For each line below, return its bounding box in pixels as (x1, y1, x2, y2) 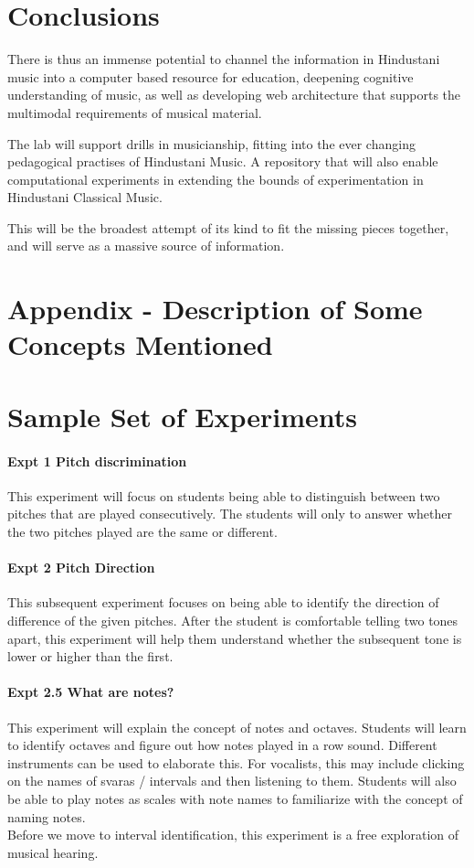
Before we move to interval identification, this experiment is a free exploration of (7, 825, 459, 844)
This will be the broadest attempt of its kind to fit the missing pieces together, (7, 218, 449, 237)
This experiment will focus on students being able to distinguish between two (7, 486, 440, 505)
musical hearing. (7, 842, 99, 862)
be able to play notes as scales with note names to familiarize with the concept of (7, 788, 463, 808)
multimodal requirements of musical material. (7, 102, 262, 122)
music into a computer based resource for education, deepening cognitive (7, 67, 414, 86)
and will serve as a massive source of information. (7, 236, 285, 255)
